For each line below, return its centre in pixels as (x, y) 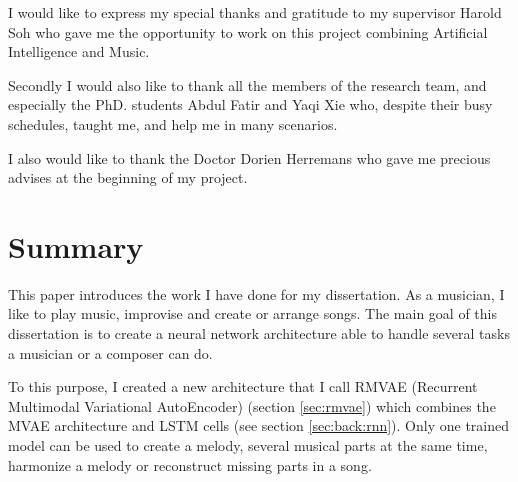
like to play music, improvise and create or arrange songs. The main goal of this (252, 313)
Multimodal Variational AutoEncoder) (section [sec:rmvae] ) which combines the (252, 405)
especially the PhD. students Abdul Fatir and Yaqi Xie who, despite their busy (250, 104)
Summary (76, 245)
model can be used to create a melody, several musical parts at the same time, (248, 445)
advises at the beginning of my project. (128, 177)
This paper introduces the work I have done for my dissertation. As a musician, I (256, 293)
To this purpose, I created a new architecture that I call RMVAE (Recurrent (243, 386)
